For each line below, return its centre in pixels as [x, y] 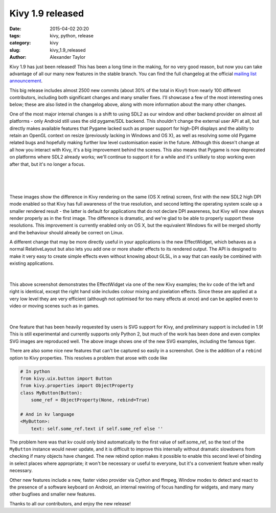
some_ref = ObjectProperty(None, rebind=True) [90, 400]
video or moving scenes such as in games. [54, 306]
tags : [15, 35]
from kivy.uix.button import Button [66, 378]
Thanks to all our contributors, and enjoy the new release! [70, 503]
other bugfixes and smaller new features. [53, 494]
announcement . [26, 81]
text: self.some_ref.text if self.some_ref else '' [97, 429]
